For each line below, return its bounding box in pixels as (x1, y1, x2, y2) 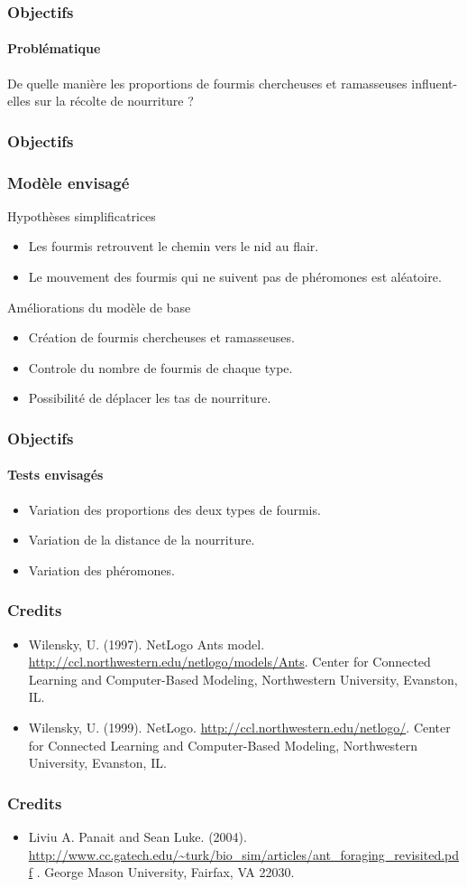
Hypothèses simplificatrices (7, 206, 156, 225)
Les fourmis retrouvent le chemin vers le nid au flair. (28, 237, 319, 256)
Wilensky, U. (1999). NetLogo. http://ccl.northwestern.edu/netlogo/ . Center (28, 718, 451, 737)
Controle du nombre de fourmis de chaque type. (28, 358, 293, 377)
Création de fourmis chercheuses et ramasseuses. (28, 328, 295, 347)
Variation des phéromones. (28, 560, 175, 579)
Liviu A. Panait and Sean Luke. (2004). (28, 827, 247, 846)
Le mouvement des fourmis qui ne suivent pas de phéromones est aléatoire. (28, 267, 442, 286)
